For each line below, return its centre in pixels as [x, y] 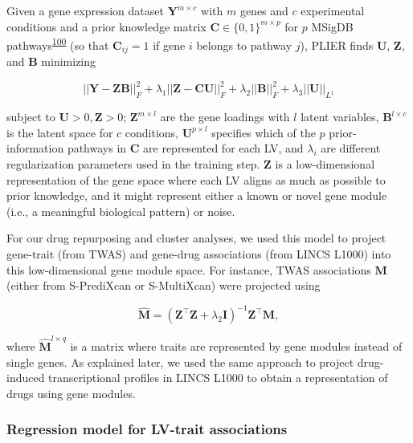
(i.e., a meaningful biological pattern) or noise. [121, 211]
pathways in [97, 148]
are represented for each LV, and [223, 148]
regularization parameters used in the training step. [133, 163]
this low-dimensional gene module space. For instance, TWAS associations [189, 269]
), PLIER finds [337, 45]
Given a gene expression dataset [85, 10]
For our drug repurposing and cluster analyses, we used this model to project [196, 238]
